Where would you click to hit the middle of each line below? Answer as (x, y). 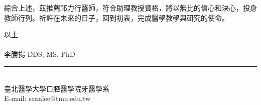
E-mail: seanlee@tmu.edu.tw (47, 98)
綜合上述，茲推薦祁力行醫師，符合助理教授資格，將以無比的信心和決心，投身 (130, 8)
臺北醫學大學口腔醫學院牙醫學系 (57, 88)
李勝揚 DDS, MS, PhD (40, 54)
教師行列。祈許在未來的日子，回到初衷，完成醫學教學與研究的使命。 (116, 17)
